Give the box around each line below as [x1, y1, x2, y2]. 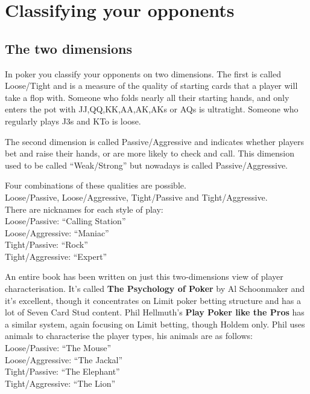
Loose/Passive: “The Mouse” [5, 341, 112, 354]
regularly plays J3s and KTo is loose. [5, 114, 141, 127]
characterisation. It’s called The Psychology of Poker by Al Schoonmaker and [5, 282, 305, 295]
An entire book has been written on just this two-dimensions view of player [5, 270, 283, 283]
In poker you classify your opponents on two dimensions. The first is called [5, 67, 281, 80]
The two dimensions [5, 39, 132, 57]
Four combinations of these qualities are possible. [5, 179, 186, 192]
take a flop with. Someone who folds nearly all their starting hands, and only [5, 91, 289, 103]
